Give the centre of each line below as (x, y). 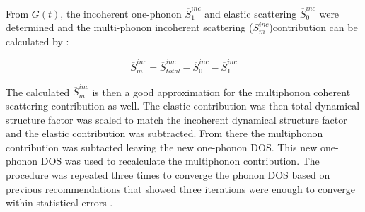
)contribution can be (313, 27)
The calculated (38, 92)
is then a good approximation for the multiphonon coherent (221, 92)
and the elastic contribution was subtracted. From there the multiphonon (164, 133)
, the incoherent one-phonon (121, 13)
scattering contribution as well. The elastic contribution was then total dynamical (183, 105)
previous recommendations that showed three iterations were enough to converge (181, 188)
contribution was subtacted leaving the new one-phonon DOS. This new (162, 147)
